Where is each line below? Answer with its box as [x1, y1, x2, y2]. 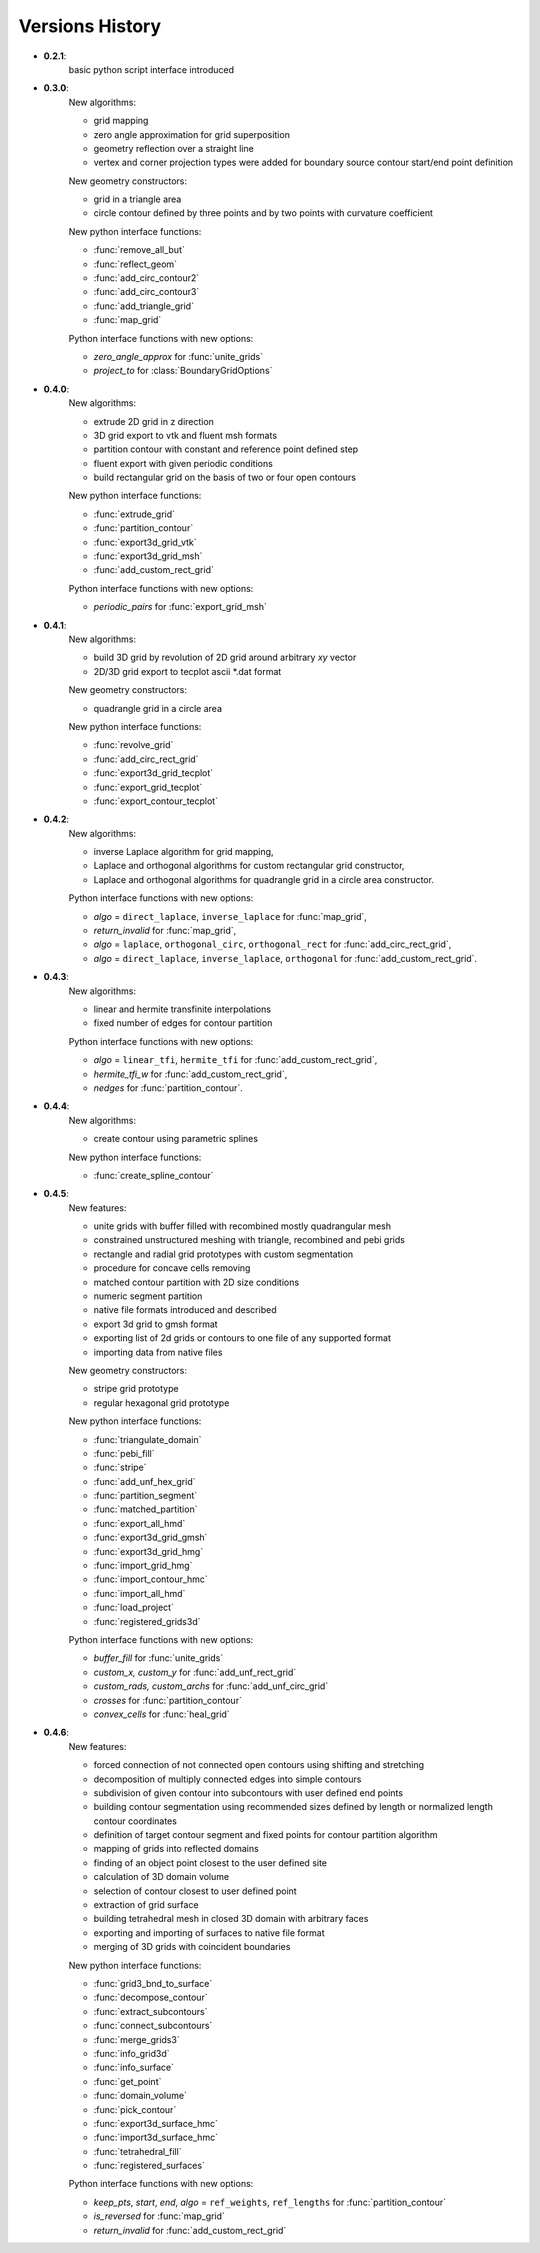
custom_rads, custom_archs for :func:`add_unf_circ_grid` [93, 1680, 329, 1692]
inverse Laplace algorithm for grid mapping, [93, 846, 274, 858]
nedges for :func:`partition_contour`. [93, 1081, 244, 1094]
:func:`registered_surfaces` [93, 2160, 205, 2172]
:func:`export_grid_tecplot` [93, 781, 203, 793]
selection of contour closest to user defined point [93, 1885, 297, 1897]
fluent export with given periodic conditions [93, 457, 274, 469]
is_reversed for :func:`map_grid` [93, 2210, 225, 2222]
